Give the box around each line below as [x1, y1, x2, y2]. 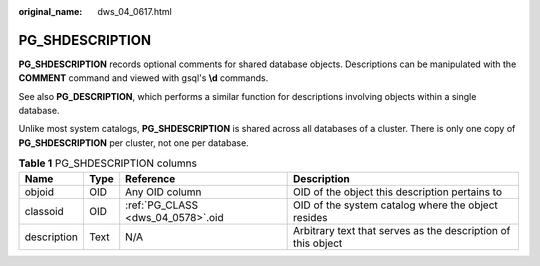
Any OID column [125, 185, 202, 199]
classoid [24, 204, 64, 218]
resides [293, 210, 329, 224]
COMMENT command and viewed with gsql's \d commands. [18, 72, 269, 84]
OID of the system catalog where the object [293, 198, 499, 212]
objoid [24, 185, 55, 199]
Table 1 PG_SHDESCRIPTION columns [18, 156, 197, 170]
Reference [125, 171, 176, 185]
